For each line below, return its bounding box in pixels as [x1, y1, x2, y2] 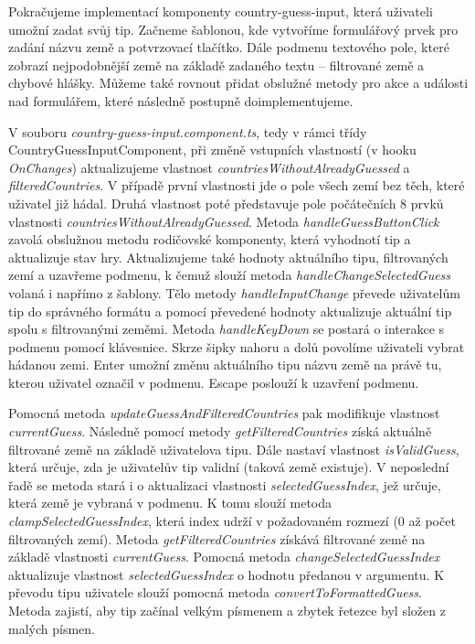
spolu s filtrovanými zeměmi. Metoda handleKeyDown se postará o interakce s [8, 319, 445, 338]
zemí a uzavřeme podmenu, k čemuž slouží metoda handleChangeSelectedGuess [8, 265, 451, 284]
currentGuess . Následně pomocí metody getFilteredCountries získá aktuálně [8, 422, 432, 441]
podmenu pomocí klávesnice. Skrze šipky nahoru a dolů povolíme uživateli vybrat [8, 337, 465, 356]
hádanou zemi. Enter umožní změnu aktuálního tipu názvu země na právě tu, [8, 355, 442, 374]
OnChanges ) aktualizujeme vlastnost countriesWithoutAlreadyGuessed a [8, 157, 410, 177]
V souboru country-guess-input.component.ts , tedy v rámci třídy [8, 122, 367, 141]
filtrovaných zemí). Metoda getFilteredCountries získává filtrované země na [8, 529, 426, 548]
